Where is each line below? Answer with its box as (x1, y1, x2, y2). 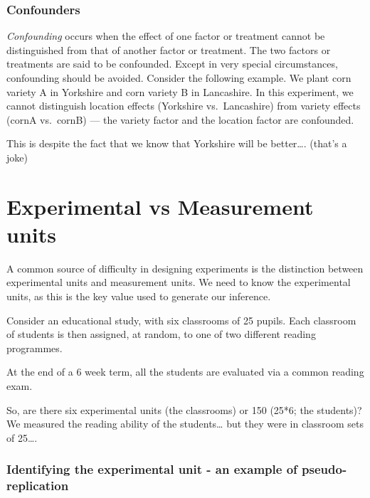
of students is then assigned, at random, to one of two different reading (6, 327, 316, 341)
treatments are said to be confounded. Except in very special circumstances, (6, 56, 338, 71)
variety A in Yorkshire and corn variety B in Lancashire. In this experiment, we (6, 84, 354, 99)
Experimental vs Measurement (6, 191, 314, 221)
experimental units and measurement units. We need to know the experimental (6, 275, 351, 290)
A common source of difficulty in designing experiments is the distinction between (6, 260, 364, 275)
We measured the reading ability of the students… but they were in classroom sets (6, 416, 364, 431)
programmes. (6, 340, 63, 355)
